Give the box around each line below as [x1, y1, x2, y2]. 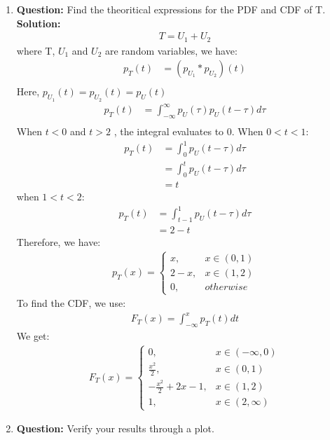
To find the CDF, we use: [16, 296, 126, 310]
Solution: [16, 15, 61, 30]
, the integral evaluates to [114, 123, 224, 138]
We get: [16, 329, 50, 343]
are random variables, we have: [105, 43, 238, 57]
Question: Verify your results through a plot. [16, 421, 214, 436]
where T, [16, 43, 55, 57]
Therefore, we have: [16, 235, 101, 249]
